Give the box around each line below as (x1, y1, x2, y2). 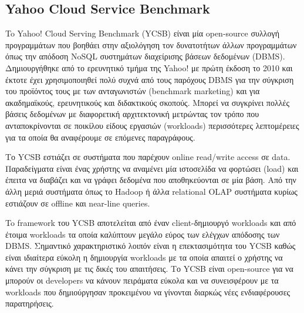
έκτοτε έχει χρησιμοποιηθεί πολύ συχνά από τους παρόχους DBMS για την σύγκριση (5, 73, 294, 85)
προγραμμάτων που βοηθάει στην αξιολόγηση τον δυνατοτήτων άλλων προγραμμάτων (5, 38, 297, 51)
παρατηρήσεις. (5, 297, 54, 309)
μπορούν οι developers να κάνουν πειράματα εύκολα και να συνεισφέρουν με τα (5, 274, 279, 287)
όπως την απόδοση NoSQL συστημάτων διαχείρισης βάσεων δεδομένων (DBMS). (5, 50, 285, 62)
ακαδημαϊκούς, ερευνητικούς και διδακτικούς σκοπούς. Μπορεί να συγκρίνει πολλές (5, 96, 289, 108)
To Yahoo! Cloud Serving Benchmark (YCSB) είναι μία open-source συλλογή (5, 27, 279, 39)
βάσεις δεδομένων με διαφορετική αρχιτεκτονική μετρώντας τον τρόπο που (5, 108, 259, 120)
